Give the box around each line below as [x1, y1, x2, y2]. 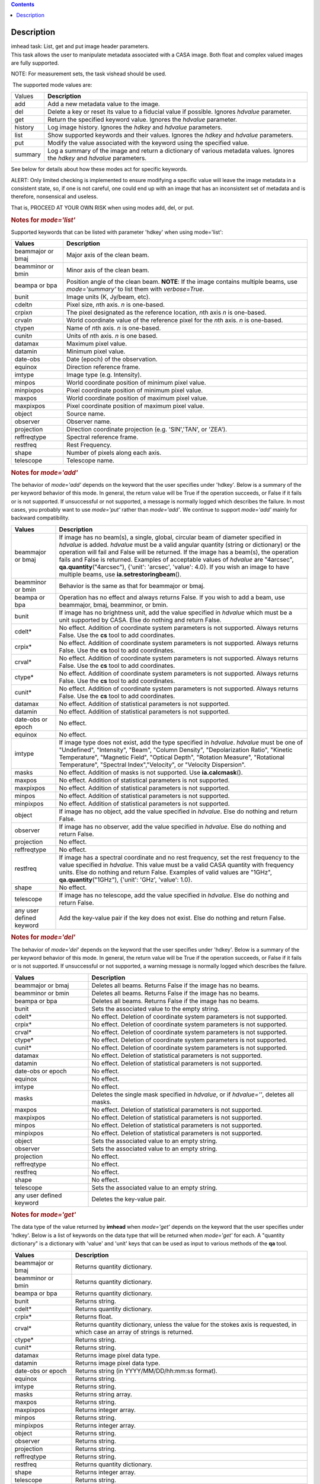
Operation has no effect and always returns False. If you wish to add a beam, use [59, 593, 285, 601]
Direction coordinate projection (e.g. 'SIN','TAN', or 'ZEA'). [66, 425, 228, 433]
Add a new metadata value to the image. [47, 100, 160, 108]
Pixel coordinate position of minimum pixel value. [66, 386, 203, 395]
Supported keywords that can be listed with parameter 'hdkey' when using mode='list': [11, 229, 223, 236]
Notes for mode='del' [11, 933, 76, 941]
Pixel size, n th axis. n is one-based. [66, 300, 165, 309]
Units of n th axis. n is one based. [66, 332, 158, 340]
